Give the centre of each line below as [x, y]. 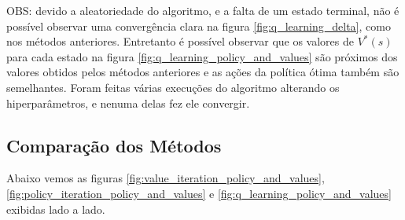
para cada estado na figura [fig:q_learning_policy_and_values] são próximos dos [202, 56]
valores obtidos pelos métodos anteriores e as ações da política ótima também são [203, 72]
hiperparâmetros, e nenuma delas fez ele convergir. [128, 103]
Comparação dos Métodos [114, 145]
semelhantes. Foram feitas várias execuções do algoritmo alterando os [173, 87]
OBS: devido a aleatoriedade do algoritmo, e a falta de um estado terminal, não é [203, 10]
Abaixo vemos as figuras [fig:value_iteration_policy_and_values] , [166, 178]
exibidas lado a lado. [56, 209]
